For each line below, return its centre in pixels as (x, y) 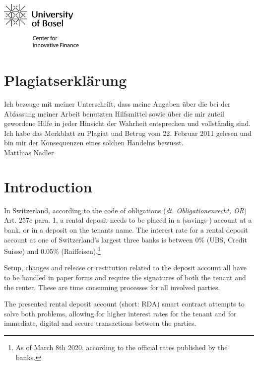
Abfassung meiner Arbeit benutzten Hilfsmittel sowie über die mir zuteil (114, 113)
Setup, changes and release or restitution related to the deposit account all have (125, 268)
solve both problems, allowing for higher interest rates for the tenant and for (120, 313)
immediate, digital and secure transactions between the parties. (100, 323)
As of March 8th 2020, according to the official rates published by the (122, 347)
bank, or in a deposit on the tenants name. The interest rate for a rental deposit (126, 229)
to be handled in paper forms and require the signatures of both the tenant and (125, 277)
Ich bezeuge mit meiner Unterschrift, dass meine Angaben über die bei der (117, 104)
